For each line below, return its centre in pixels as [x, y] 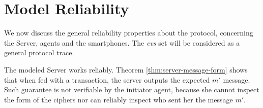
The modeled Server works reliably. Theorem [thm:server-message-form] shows [126, 69]
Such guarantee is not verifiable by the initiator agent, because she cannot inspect [132, 89]
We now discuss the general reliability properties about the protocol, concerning [129, 33]
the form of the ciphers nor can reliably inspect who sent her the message [119, 99]
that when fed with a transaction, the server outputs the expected [107, 79]
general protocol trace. [39, 52]
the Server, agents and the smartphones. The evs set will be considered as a [122, 42]
